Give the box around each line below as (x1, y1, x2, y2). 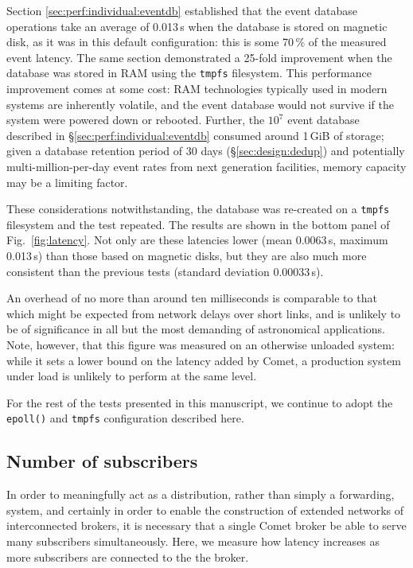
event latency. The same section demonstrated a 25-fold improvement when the (6, 49, 392, 65)
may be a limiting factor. (6, 173, 128, 190)
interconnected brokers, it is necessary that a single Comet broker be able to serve (6, 517, 407, 534)
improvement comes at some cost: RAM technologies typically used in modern (6, 80, 388, 97)
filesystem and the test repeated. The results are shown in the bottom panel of (6, 216, 390, 232)
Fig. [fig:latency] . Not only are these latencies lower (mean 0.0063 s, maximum (6, 231, 388, 248)
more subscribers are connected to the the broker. (6, 548, 249, 565)
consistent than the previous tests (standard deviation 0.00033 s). (6, 263, 324, 279)
